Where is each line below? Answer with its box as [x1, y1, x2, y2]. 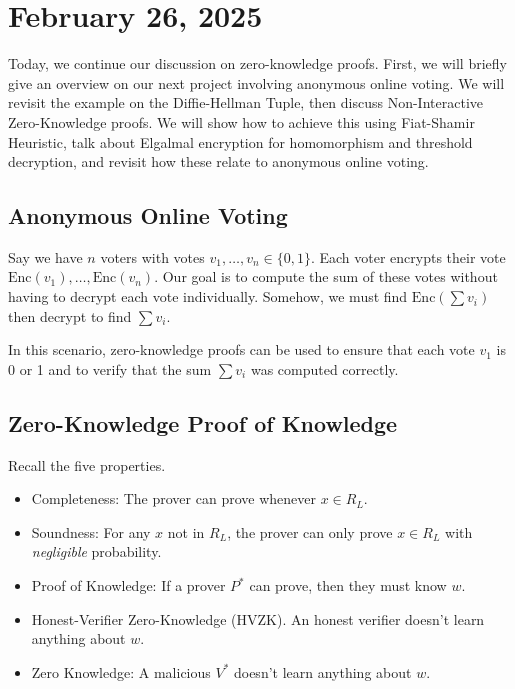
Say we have [8, 246, 83, 267]
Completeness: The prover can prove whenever [31, 488, 316, 509]
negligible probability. [31, 541, 162, 562]
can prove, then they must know [249, 575, 447, 596]
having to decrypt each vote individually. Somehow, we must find [8, 286, 408, 307]
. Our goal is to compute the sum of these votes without [154, 266, 498, 287]
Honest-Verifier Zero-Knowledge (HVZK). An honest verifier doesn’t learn [31, 608, 485, 629]
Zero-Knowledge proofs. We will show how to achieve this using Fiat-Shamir [8, 111, 475, 132]
